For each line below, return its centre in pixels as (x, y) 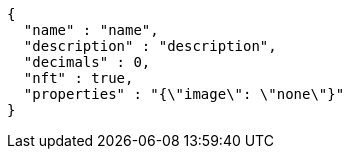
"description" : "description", (150, 46)
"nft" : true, (78, 78)
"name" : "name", (91, 30)
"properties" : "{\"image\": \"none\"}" (184, 94)
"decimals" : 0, (87, 62)
